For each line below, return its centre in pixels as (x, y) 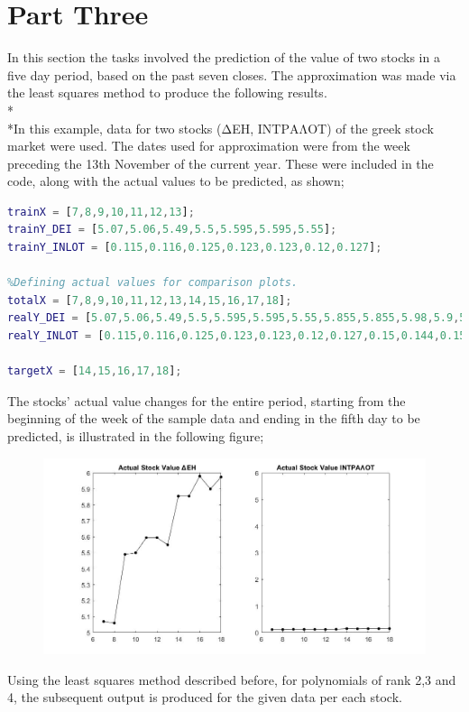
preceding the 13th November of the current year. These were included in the (221, 163)
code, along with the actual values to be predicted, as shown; (176, 181)
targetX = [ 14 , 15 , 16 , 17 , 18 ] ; (95, 371)
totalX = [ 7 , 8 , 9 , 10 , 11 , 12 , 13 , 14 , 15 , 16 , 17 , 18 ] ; (150, 300)
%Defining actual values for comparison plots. (153, 283)
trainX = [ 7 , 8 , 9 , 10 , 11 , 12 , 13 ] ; (101, 212)
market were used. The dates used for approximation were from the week (209, 146)
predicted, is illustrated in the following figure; (136, 436)
